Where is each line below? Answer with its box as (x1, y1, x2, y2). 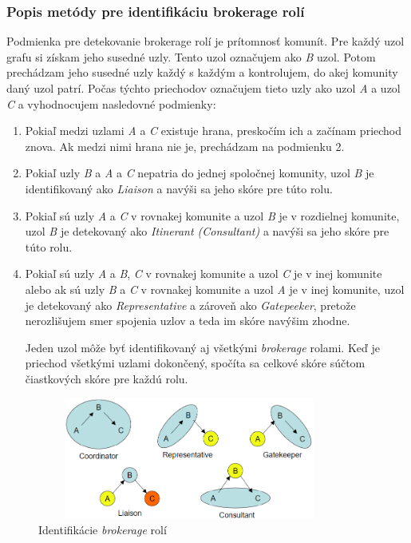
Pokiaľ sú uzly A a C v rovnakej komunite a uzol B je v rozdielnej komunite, (25, 207, 400, 224)
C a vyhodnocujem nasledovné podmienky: (6, 95, 216, 112)
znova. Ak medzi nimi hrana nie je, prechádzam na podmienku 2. (25, 137, 345, 154)
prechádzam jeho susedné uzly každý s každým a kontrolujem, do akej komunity (6, 64, 398, 81)
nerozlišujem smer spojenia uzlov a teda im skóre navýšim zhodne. (25, 312, 350, 329)
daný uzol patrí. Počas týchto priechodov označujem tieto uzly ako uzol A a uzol (6, 80, 401, 96)
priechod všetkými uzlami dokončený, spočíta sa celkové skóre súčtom (25, 355, 366, 371)
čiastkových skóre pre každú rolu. (25, 370, 188, 386)
